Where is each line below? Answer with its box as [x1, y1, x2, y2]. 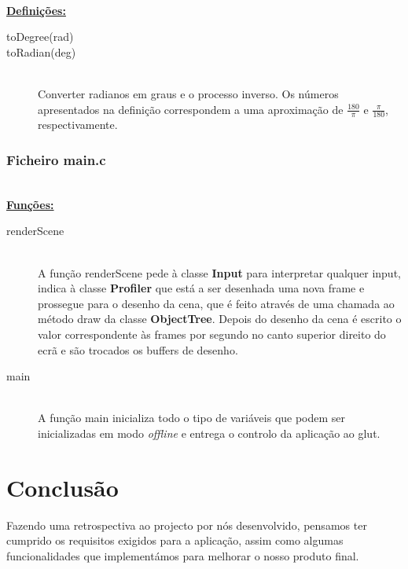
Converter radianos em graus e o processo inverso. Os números [38, 85, 339, 101]
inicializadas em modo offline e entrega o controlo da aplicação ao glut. [38, 424, 380, 441]
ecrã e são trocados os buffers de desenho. [38, 341, 238, 358]
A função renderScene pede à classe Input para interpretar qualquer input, [38, 264, 401, 281]
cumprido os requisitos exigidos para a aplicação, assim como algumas [6, 532, 344, 549]
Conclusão [6, 471, 119, 503]
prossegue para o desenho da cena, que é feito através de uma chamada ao [38, 295, 395, 311]
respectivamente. [38, 116, 118, 133]
